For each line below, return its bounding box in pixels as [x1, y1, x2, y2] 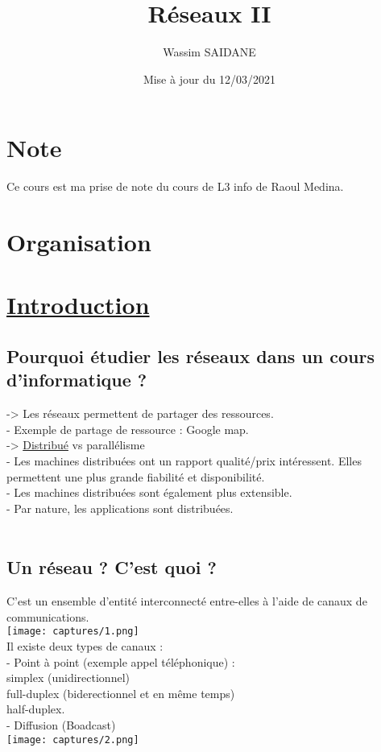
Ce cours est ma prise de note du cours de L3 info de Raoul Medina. [6, 178, 344, 195]
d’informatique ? [6, 367, 147, 392]
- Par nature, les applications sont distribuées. [6, 499, 234, 516]
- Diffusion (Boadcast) [6, 716, 116, 733]
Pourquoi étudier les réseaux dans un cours [6, 343, 375, 368]
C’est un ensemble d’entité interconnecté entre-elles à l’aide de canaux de [6, 593, 367, 609]
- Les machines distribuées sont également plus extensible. [6, 484, 292, 501]
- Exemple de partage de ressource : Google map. [6, 420, 249, 437]
